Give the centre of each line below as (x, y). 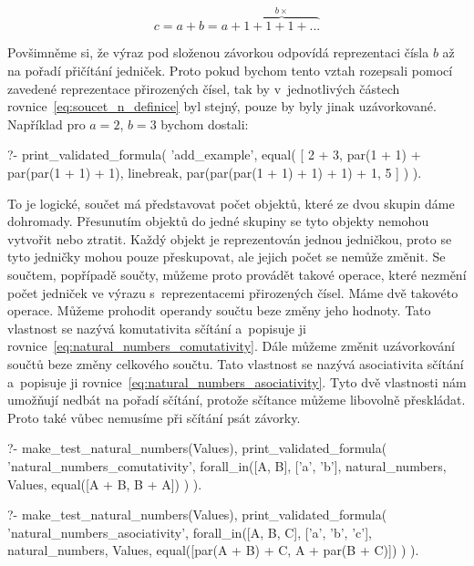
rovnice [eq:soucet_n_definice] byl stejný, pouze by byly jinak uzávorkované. (222, 106)
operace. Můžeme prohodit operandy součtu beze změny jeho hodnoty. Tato (219, 310)
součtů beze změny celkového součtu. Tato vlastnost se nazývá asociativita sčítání (236, 363)
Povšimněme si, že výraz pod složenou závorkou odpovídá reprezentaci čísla (218, 52)
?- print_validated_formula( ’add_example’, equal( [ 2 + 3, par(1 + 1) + (214, 154)
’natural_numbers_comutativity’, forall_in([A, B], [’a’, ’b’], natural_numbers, (227, 465)
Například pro (46, 123)
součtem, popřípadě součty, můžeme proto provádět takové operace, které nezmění (237, 274)
